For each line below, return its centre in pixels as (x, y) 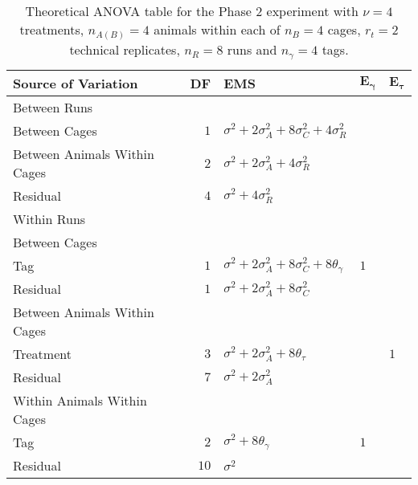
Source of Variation (76, 84)
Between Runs (53, 108)
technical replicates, (125, 50)
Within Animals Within (80, 401)
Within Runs (49, 219)
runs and (252, 50)
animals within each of (217, 29)
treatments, (52, 29)
